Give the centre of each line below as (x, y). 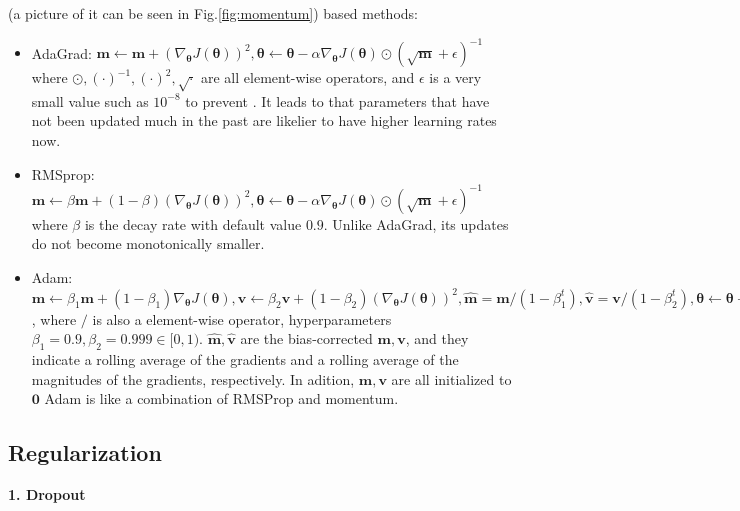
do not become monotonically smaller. (148, 243)
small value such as (90, 100)
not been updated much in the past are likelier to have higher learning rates (264, 120)
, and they (437, 338)
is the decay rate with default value (193, 223)
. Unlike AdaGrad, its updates (416, 223)
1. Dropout (47, 493)
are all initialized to (451, 378)
